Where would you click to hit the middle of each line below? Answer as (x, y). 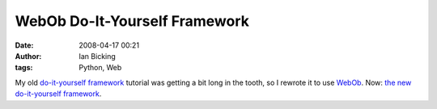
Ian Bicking (98, 56)
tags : (24, 68)
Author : (28, 56)
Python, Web (100, 68)
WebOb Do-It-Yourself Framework (132, 21)
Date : (24, 45)
